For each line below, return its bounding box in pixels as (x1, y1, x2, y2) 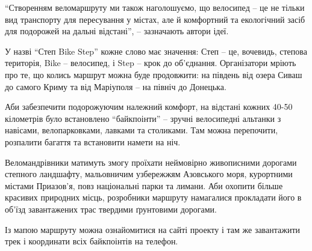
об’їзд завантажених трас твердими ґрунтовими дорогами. (5, 202, 217, 215)
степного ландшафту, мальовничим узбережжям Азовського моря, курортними (5, 168, 293, 180)
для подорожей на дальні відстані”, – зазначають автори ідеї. (5, 25, 229, 37)
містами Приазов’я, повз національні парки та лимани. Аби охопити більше (5, 179, 283, 192)
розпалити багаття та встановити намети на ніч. (5, 135, 181, 148)
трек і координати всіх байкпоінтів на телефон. (5, 235, 178, 247)
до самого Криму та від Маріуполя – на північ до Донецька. (5, 80, 226, 92)
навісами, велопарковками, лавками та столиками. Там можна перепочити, (5, 124, 278, 136)
